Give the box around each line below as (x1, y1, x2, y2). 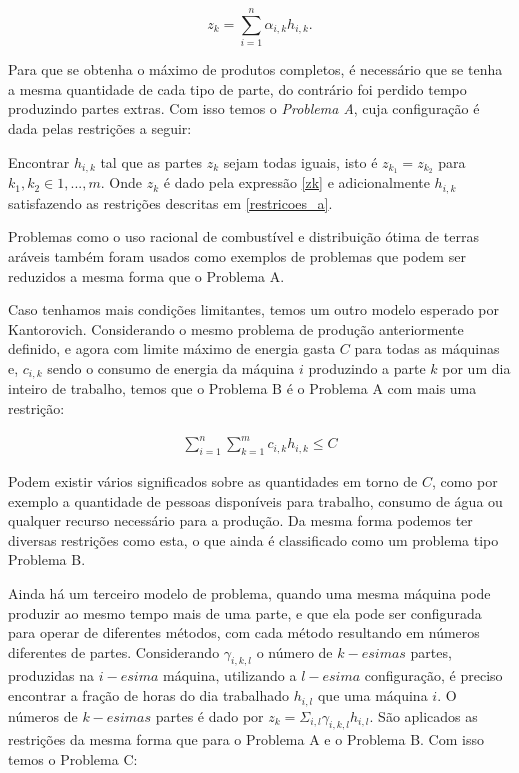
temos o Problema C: (8, 748, 138, 769)
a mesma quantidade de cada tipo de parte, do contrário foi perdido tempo (8, 78, 467, 99)
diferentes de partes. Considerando (8, 641, 220, 662)
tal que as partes (100, 151, 203, 172)
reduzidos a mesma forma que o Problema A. (8, 265, 285, 286)
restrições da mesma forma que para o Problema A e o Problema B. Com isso (8, 729, 484, 750)
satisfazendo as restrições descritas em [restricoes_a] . (8, 192, 333, 213)
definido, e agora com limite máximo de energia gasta (8, 338, 336, 359)
